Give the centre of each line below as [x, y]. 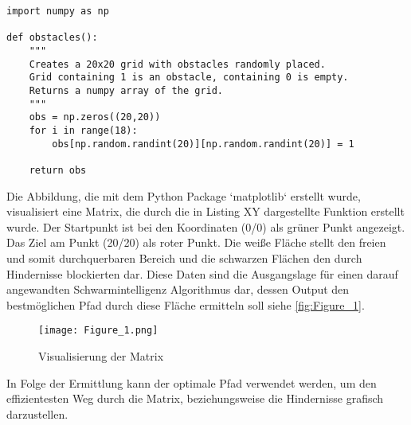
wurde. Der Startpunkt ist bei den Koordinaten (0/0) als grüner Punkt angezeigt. [206, 226]
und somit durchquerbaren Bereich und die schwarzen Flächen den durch [184, 257]
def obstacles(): [52, 38]
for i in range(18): [83, 130]
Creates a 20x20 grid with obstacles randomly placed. [177, 64]
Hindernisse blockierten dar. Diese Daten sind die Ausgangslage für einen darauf [202, 273]
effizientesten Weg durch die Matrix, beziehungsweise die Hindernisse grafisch [195, 398]
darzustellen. [37, 413]
